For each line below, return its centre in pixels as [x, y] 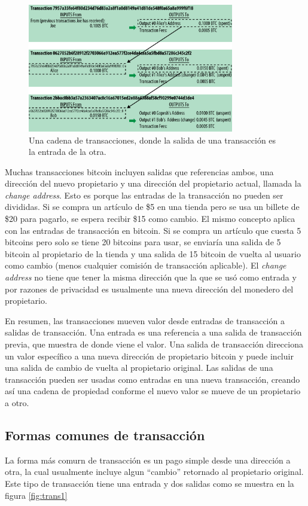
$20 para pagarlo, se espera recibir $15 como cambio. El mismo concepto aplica [150, 219]
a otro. [17, 402]
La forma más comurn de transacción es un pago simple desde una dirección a [148, 460]
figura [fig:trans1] [36, 495]
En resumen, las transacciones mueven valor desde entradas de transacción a [145, 320]
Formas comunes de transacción [105, 435]
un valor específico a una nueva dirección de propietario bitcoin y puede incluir [149, 356]
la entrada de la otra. [68, 152]
